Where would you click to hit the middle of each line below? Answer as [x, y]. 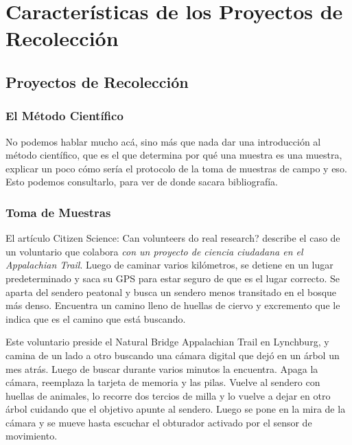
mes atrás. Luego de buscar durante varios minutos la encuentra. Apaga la [162, 368]
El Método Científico [64, 116]
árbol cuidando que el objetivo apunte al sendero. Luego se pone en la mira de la [176, 409]
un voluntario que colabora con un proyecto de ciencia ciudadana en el [154, 251]
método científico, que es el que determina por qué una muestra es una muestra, [174, 155]
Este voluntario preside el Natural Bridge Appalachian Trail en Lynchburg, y [167, 342]
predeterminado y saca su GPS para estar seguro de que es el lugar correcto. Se [173, 278]
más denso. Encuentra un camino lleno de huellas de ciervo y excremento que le [173, 305]
